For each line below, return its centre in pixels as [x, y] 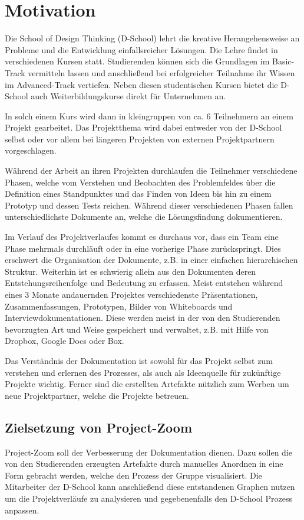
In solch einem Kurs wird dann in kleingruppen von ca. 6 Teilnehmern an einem [149, 116]
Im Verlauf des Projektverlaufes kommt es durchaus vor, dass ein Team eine [142, 237]
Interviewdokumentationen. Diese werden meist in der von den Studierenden [143, 318]
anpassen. [22, 510]
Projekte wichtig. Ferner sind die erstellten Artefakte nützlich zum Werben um [147, 384]
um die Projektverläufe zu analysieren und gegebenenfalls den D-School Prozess [148, 498]
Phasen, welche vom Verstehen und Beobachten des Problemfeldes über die [140, 182]
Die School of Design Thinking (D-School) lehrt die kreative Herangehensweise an [152, 38]
